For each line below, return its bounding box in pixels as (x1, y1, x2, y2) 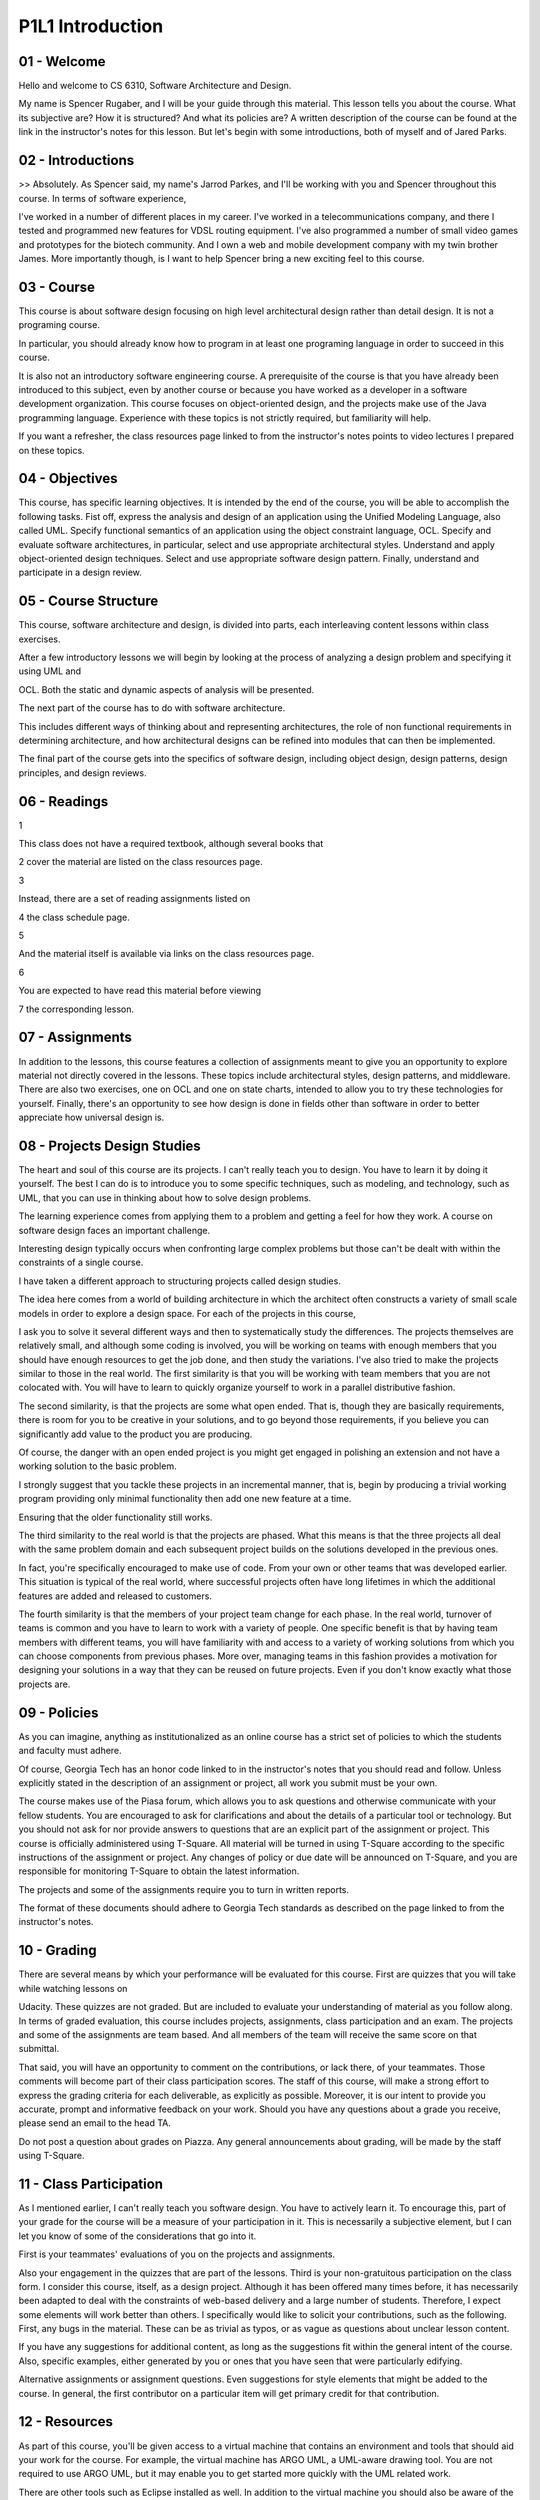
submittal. (18, 2043, 60, 2055)
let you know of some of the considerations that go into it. (18, 2230, 257, 2242)
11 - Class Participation (18, 2175, 164, 2192)
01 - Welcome (18, 53, 106, 70)
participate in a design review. (18, 566, 142, 579)
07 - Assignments (18, 1029, 132, 1046)
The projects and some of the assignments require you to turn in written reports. (18, 1883, 350, 1895)
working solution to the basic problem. (18, 1460, 177, 1472)
